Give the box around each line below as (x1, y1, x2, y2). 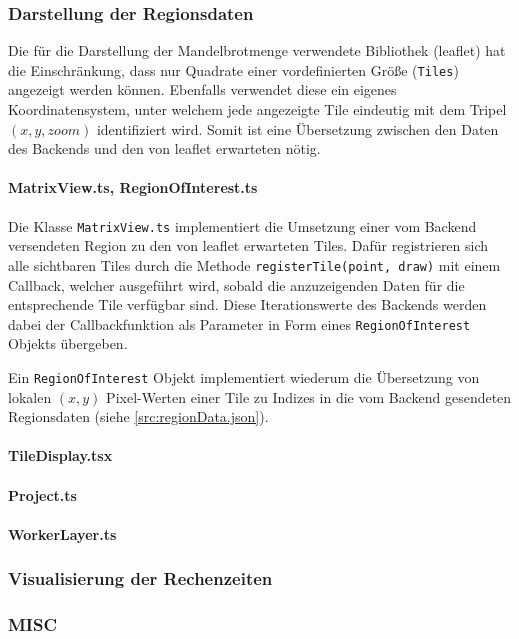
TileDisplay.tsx (8, 445, 113, 466)
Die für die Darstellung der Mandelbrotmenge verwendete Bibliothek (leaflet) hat (8, 40, 506, 61)
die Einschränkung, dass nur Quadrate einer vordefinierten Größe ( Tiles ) (8, 59, 459, 80)
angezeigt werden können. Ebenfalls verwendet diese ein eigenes (8, 79, 397, 100)
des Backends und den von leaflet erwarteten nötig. (8, 138, 321, 159)
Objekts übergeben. (8, 333, 128, 354)
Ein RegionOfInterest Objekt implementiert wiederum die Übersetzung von (8, 366, 480, 387)
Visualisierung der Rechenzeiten (8, 566, 273, 591)
